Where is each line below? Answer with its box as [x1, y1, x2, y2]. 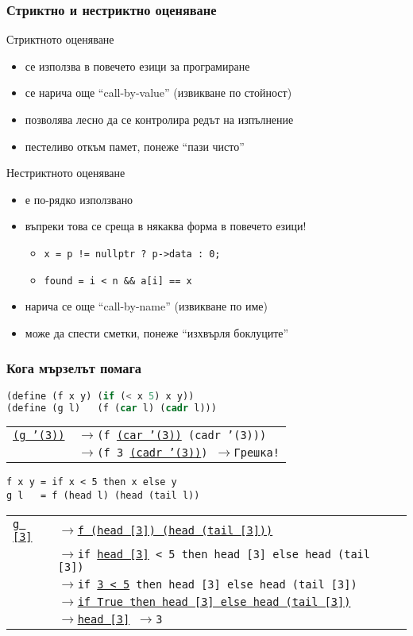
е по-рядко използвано [25, 191, 133, 207]
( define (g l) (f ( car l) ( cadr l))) [6, 402, 217, 414]
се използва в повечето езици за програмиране [25, 57, 250, 74]
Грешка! [234, 446, 280, 460]
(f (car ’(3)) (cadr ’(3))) [97, 429, 267, 442]
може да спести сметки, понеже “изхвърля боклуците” [25, 324, 289, 341]
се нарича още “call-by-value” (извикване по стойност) [25, 84, 292, 101]
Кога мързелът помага [6, 358, 142, 378]
